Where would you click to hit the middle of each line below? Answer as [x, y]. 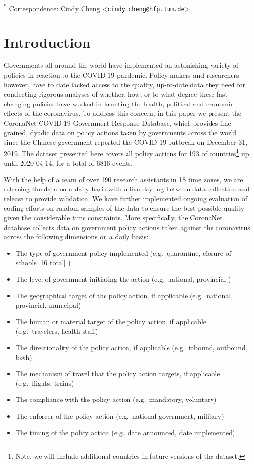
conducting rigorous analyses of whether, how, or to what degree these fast [116, 94]
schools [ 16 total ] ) [43, 263]
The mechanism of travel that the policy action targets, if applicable [118, 373]
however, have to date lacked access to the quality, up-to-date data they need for [125, 84]
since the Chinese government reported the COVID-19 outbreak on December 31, [126, 142]
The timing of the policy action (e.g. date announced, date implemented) [125, 432]
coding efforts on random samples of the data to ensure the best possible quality [124, 208]
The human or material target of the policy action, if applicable [111, 321]
